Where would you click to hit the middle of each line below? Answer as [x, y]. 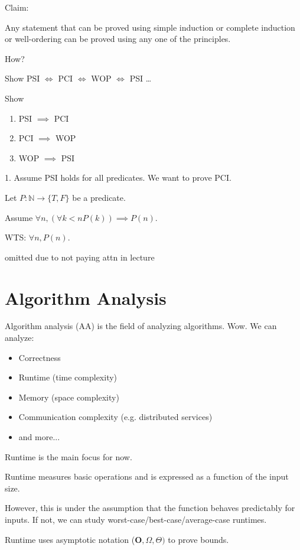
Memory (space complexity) [69, 397]
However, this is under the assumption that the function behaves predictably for [150, 508]
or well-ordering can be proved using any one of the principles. [118, 39]
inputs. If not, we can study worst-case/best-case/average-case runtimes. [136, 519]
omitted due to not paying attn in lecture [80, 257]
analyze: [19, 338]
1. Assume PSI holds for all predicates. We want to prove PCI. [118, 178]
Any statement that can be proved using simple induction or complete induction [150, 27]
